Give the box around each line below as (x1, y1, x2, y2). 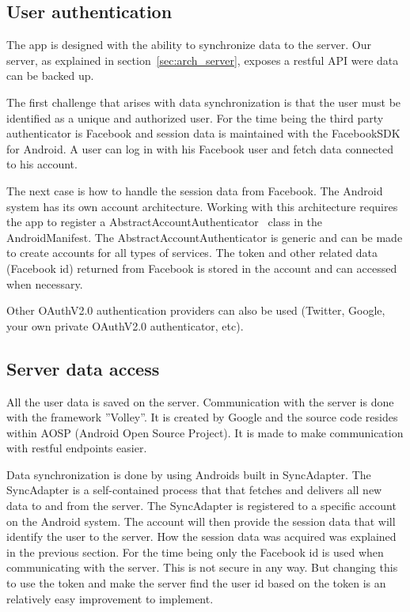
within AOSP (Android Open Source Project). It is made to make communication (6, 424, 404, 440)
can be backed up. (6, 67, 94, 84)
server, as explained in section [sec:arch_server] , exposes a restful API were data (6, 51, 399, 68)
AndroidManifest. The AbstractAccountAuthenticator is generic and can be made (6, 229, 403, 245)
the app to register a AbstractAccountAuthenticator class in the (6, 213, 323, 230)
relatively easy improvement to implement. (6, 590, 214, 606)
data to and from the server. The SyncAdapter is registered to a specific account (6, 497, 397, 514)
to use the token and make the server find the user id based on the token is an (6, 575, 386, 591)
